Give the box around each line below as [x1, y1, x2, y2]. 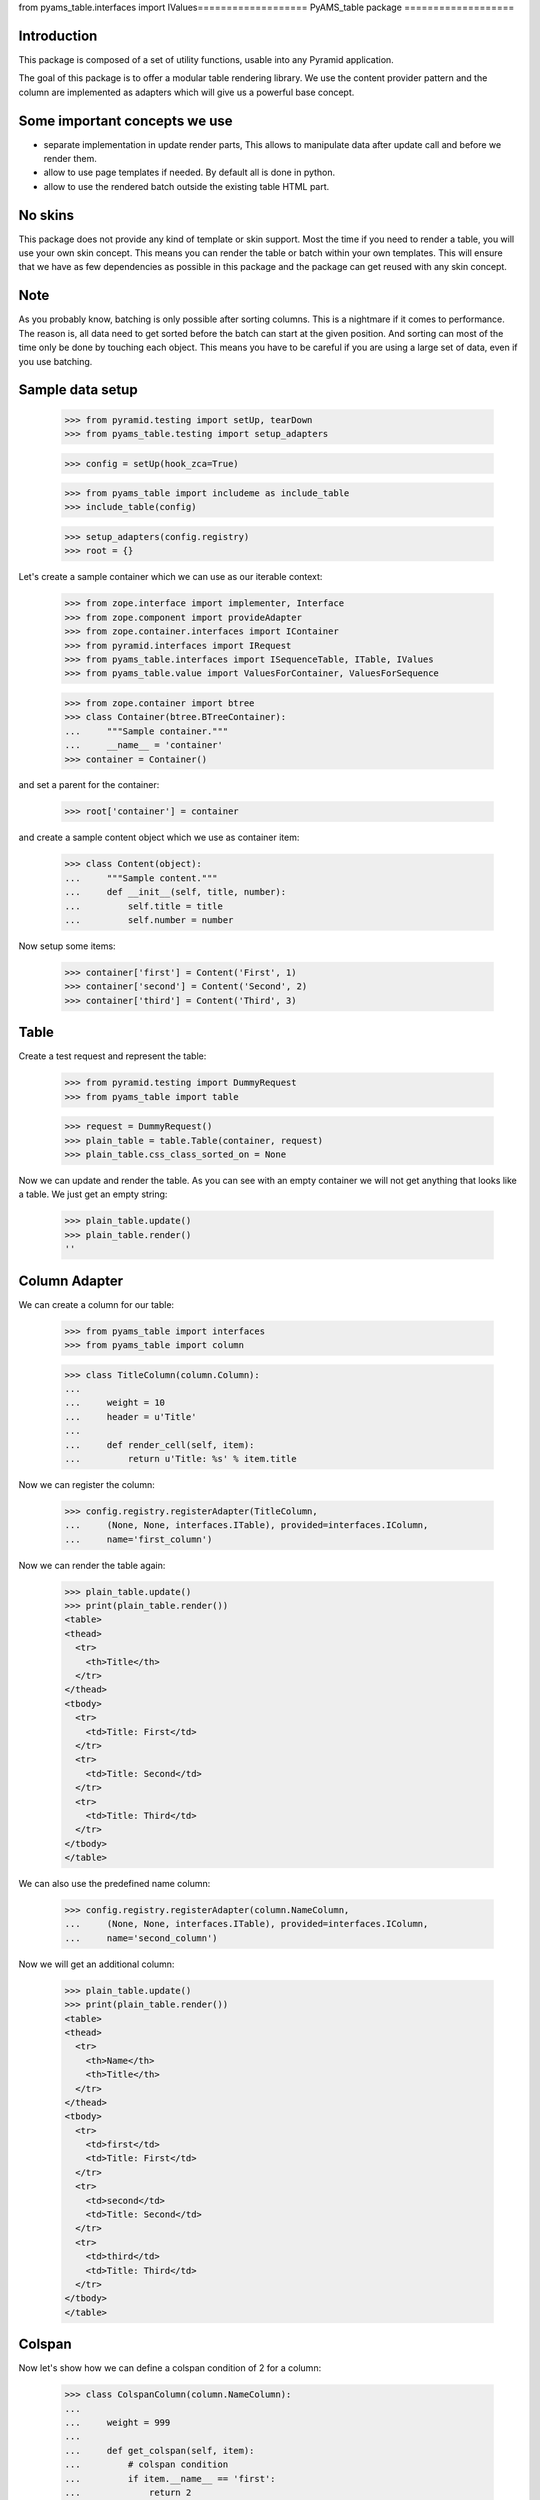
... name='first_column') [64, 1533, 213, 1545]
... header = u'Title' [64, 1411, 197, 1422]
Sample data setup [18, 381, 139, 399]
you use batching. [18, 355, 93, 367]
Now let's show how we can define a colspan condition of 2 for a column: [18, 2362, 322, 2374]
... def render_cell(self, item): [64, 1439, 255, 1450]
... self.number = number [64, 915, 234, 925]
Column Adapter [18, 1272, 124, 1289]
